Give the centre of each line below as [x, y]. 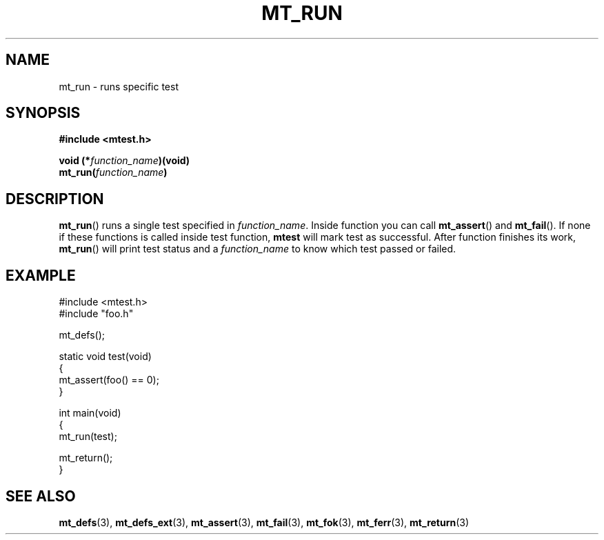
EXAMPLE [41, 275]
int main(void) [90, 413]
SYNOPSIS [43, 113]
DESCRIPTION [55, 199]
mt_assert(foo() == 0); [109, 380]
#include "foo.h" [96, 314]
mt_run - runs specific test [119, 86]
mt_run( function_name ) [113, 172]
